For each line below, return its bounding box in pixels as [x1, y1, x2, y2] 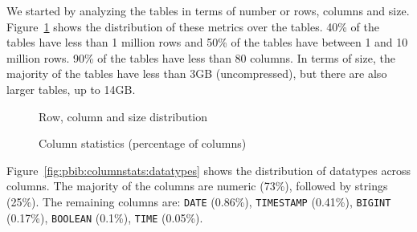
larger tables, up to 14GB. [6, 80, 136, 97]
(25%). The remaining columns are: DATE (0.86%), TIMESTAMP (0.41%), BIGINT [6, 193, 391, 210]
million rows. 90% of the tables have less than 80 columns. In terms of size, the [6, 49, 395, 66]
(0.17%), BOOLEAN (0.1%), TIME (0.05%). [6, 209, 203, 226]
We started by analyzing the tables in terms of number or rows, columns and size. [6, 2, 410, 18]
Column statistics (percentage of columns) [39, 135, 247, 152]
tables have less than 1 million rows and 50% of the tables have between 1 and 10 [6, 34, 408, 51]
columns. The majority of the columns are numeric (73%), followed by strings [6, 177, 388, 194]
